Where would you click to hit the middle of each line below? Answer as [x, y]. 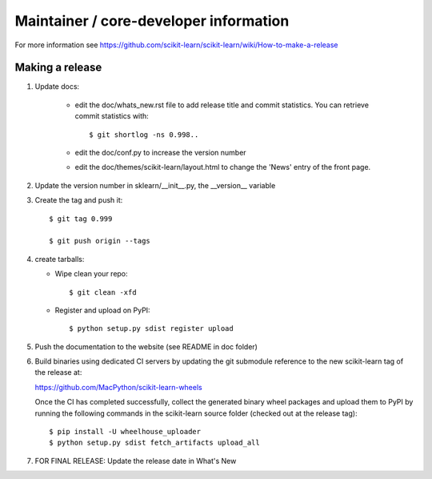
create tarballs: [60, 259]
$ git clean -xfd [103, 292]
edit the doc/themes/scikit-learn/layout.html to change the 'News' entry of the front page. [223, 167]
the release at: [58, 372]
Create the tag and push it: [79, 200]
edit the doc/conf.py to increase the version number [161, 153]
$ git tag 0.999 [81, 219]
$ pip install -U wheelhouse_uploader [125, 432]
